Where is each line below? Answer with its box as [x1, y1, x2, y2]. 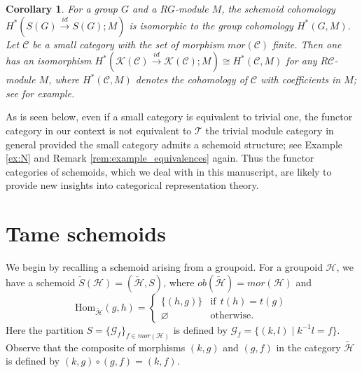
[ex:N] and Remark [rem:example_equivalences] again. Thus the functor [6, 150, 314, 165]
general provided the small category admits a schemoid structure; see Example [6, 136, 343, 151]
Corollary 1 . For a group [6, 1, 118, 15]
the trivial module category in [205, 122, 334, 137]
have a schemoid [6, 274, 76, 289]
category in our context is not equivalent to [6, 122, 192, 137]
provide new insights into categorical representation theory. [6, 178, 259, 192]
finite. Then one [272, 36, 342, 51]
